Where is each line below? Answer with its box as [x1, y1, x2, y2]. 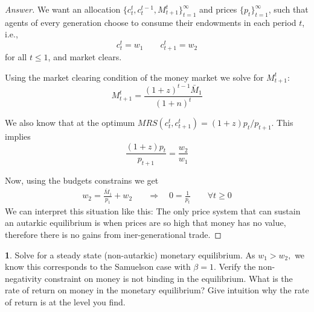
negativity [5, 272, 42, 284]
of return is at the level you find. [5, 296, 126, 308]
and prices [199, 3, 237, 15]
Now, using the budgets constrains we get [5, 174, 159, 187]
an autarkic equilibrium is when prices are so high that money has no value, [5, 216, 286, 229]
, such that [268, 3, 309, 15]
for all [5, 51, 27, 63]
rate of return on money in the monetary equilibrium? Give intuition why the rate [5, 284, 309, 296]
